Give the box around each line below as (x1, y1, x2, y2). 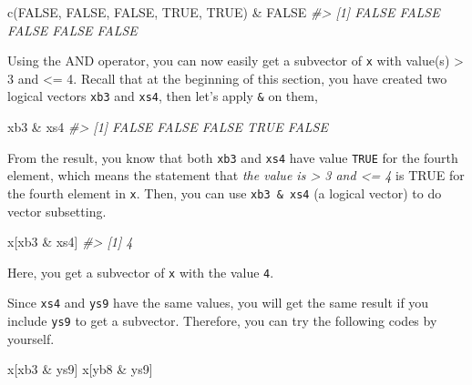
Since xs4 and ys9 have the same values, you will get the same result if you (7, 293, 429, 312)
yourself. (7, 329, 55, 348)
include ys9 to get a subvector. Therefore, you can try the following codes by (7, 311, 437, 330)
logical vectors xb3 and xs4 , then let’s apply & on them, (7, 86, 318, 106)
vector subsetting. (7, 201, 107, 220)
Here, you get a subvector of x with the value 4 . (7, 262, 274, 281)
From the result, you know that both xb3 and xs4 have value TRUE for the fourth (7, 147, 458, 167)
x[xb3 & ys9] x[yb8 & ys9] (7, 360, 153, 379)
